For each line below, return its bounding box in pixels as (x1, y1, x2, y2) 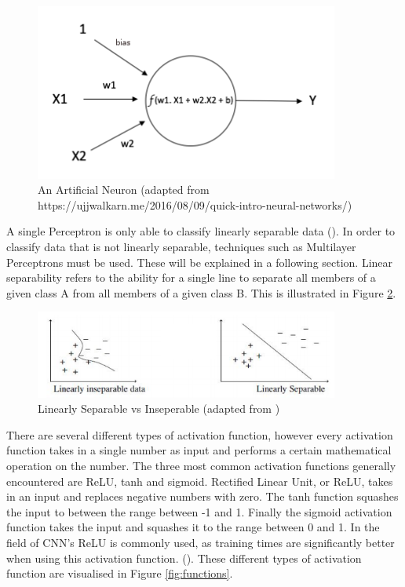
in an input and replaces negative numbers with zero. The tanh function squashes (6, 488, 399, 505)
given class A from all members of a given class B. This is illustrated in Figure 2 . (6, 284, 396, 301)
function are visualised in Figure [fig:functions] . (6, 565, 233, 582)
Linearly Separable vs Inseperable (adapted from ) (38, 400, 280, 417)
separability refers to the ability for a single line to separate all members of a (6, 269, 376, 286)
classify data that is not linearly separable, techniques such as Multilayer (6, 239, 356, 254)
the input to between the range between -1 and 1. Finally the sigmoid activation (6, 503, 392, 520)
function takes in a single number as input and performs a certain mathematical (6, 442, 392, 458)
